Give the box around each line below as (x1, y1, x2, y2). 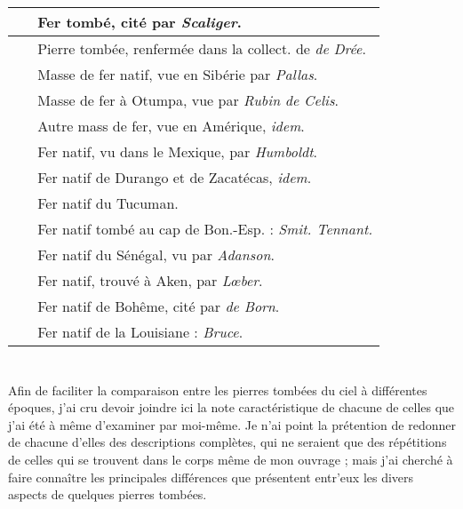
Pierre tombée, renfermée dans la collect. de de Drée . (37, 38, 366, 60)
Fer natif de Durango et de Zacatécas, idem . (37, 167, 312, 188)
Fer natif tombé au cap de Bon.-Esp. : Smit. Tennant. (37, 219, 373, 240)
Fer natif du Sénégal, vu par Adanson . (37, 244, 275, 266)
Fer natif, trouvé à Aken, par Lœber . (37, 270, 263, 291)
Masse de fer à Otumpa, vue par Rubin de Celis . (37, 90, 339, 111)
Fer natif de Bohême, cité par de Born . (37, 296, 280, 317)
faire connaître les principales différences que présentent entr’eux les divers (8, 467, 414, 486)
